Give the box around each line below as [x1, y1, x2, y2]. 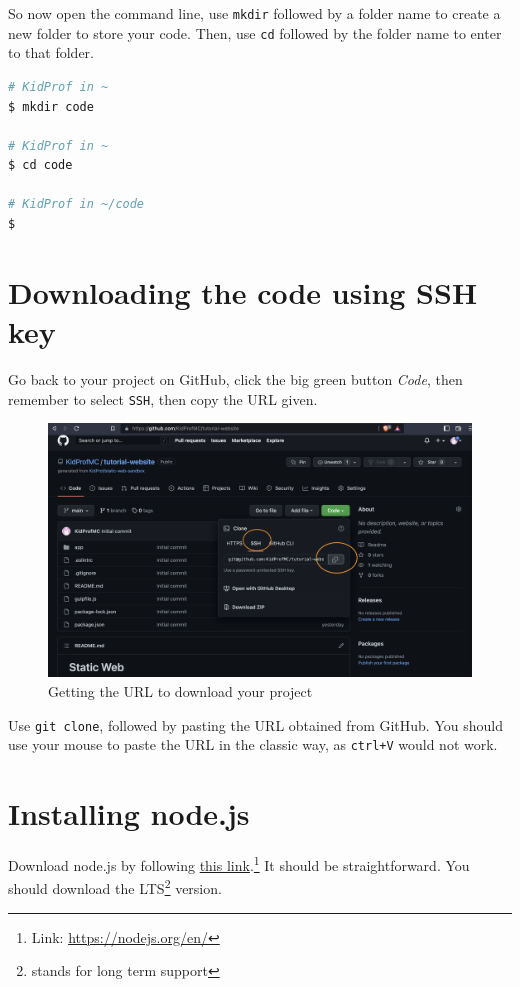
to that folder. [8, 42, 95, 63]
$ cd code [8, 158, 73, 173]
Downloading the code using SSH [8, 271, 478, 312]
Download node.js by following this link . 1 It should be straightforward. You [8, 852, 470, 875]
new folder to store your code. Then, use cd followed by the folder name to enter [8, 22, 502, 43]
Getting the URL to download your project [48, 681, 313, 702]
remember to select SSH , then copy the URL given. [8, 388, 318, 409]
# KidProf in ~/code [8, 197, 145, 212]
